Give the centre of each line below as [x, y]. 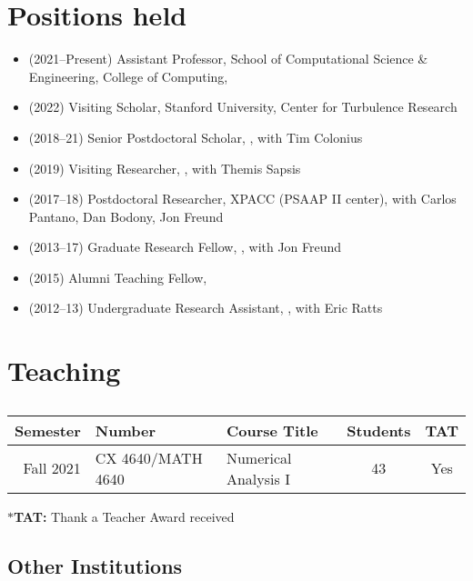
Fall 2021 [52, 468]
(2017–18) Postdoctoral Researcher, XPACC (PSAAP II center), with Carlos [242, 199]
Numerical [259, 457]
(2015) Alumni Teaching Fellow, [118, 277]
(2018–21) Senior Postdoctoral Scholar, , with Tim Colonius [196, 137]
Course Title [272, 430]
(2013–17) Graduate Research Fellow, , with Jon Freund [185, 247]
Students [379, 430]
